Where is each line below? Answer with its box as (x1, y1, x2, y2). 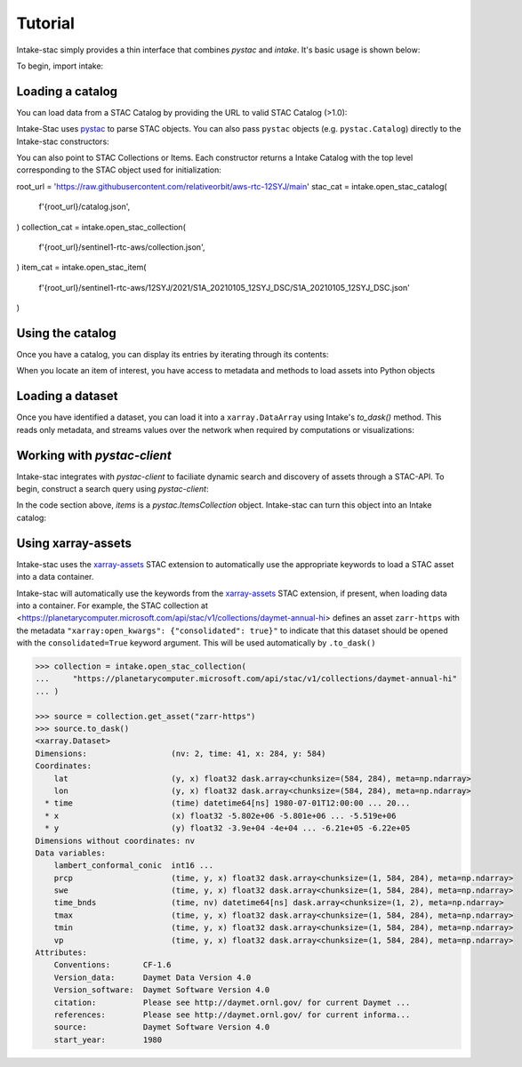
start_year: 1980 (53, 1034, 163, 1045)
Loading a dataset (16, 389, 118, 404)
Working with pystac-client (16, 447, 173, 462)
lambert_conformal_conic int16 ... (53, 861, 213, 870)
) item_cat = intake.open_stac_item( (16, 262, 147, 273)
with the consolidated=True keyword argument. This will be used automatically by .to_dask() (16, 638, 376, 648)
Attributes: (35, 948, 88, 958)
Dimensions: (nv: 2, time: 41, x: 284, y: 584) (35, 748, 326, 758)
